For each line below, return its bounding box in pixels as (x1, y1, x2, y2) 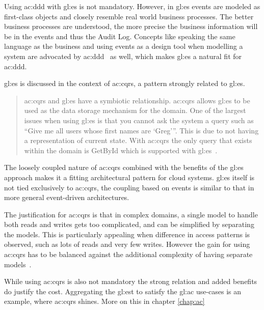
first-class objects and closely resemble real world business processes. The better (4, 11, 254, 21)
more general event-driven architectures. (4, 192, 129, 203)
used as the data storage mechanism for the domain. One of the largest (24, 105, 246, 116)
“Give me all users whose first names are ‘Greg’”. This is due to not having (24, 125, 259, 135)
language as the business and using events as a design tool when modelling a (4, 41, 243, 51)
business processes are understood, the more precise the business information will (4, 21, 258, 32)
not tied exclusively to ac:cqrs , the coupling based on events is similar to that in (4, 182, 254, 192)
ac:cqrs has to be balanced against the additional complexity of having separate (4, 249, 253, 260)
